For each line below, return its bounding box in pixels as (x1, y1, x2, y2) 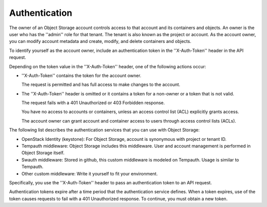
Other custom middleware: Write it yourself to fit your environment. (21, 170, 158, 176)
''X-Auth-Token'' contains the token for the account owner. (21, 72, 141, 79)
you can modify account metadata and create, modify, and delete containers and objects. (9, 39, 191, 44)
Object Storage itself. (21, 150, 65, 156)
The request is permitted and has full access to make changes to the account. (21, 82, 180, 87)
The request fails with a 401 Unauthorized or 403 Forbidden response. (21, 100, 165, 106)
